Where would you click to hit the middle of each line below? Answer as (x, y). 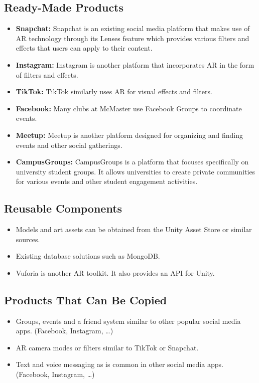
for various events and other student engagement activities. (107, 181)
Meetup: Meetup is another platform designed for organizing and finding (129, 135)
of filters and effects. (47, 74)
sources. (28, 239)
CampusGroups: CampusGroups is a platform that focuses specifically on (132, 162)
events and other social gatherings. (69, 145)
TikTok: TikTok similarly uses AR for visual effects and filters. (114, 91)
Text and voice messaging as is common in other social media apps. (119, 364)
